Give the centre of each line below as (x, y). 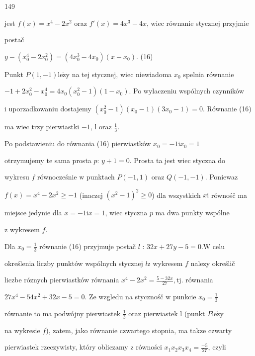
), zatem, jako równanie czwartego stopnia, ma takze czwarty (139, 330)
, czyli (217, 347)
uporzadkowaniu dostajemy (50, 109)
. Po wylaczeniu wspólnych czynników (186, 91)
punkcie (184, 296)
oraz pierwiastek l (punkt (167, 313)
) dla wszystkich (176, 195)
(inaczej (91, 195)
